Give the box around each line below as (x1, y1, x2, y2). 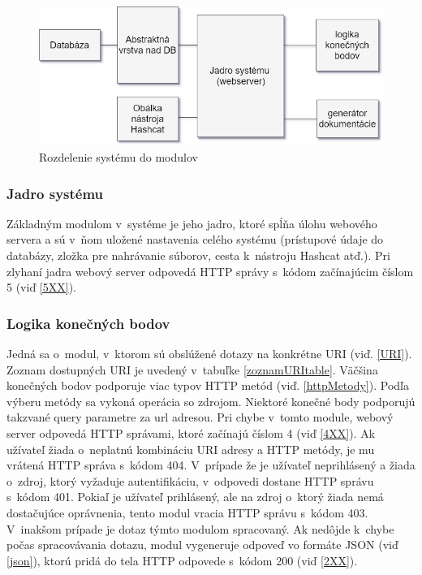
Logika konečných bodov (6, 313, 170, 333)
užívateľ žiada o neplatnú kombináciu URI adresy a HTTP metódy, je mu (6, 440, 375, 457)
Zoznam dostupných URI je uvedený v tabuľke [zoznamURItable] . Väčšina (6, 361, 378, 378)
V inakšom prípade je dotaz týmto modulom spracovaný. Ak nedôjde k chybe (6, 520, 394, 537)
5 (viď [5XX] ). (6, 279, 76, 296)
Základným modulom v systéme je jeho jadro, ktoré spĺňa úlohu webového (6, 214, 377, 231)
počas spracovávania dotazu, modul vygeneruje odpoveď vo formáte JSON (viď (6, 536, 398, 553)
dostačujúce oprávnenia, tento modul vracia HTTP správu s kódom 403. (6, 504, 368, 521)
